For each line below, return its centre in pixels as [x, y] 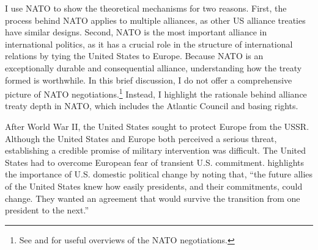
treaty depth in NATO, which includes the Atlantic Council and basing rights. [152, 106]
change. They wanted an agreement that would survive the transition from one [153, 198]
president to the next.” [47, 210]
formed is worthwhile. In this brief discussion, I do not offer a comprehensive [149, 80]
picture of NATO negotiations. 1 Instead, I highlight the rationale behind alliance [156, 93]
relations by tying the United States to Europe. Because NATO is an [134, 56]
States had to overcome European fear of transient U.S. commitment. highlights [155, 162]
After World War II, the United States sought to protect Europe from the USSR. [157, 126]
